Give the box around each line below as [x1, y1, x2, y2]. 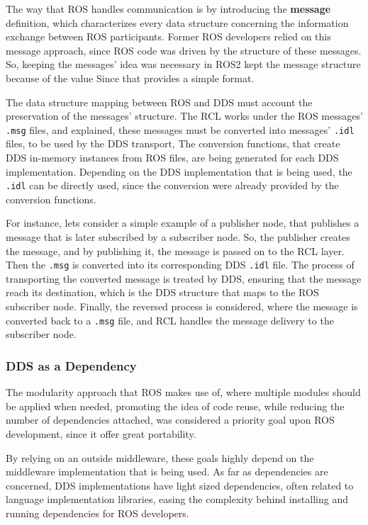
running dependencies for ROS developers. [6, 505, 189, 520]
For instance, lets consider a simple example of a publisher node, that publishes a [6, 215, 359, 230]
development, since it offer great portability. [6, 426, 196, 441]
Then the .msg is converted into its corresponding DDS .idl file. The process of [6, 257, 355, 272]
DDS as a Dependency [6, 356, 137, 374]
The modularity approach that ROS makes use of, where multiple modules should [6, 385, 361, 400]
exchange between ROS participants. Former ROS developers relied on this [6, 29, 331, 44]
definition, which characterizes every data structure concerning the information [6, 15, 349, 30]
